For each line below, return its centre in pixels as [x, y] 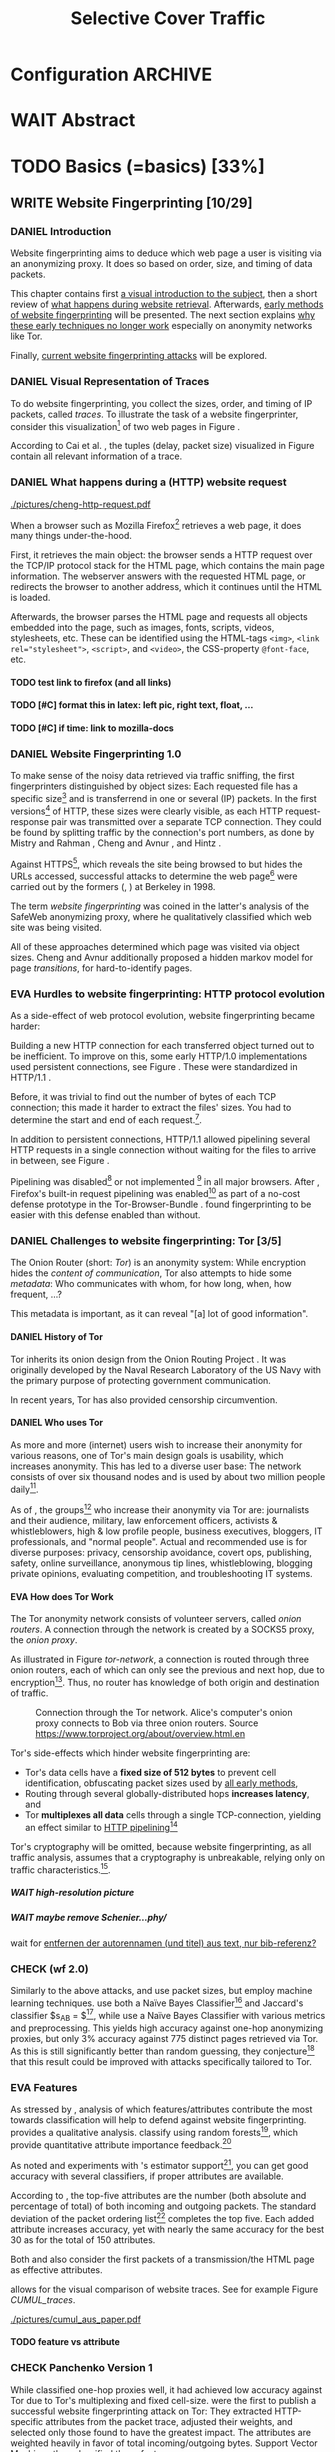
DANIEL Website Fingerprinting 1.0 [96, 754]
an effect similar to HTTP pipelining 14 [101, 1826]
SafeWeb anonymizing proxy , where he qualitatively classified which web [161, 916]
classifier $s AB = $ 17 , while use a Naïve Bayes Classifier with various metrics [168, 2015]
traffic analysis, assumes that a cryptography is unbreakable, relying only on [167, 1857]
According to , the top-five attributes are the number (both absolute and [158, 2195]
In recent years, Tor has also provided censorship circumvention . [144, 1399]
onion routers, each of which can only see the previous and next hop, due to [167, 1670]
